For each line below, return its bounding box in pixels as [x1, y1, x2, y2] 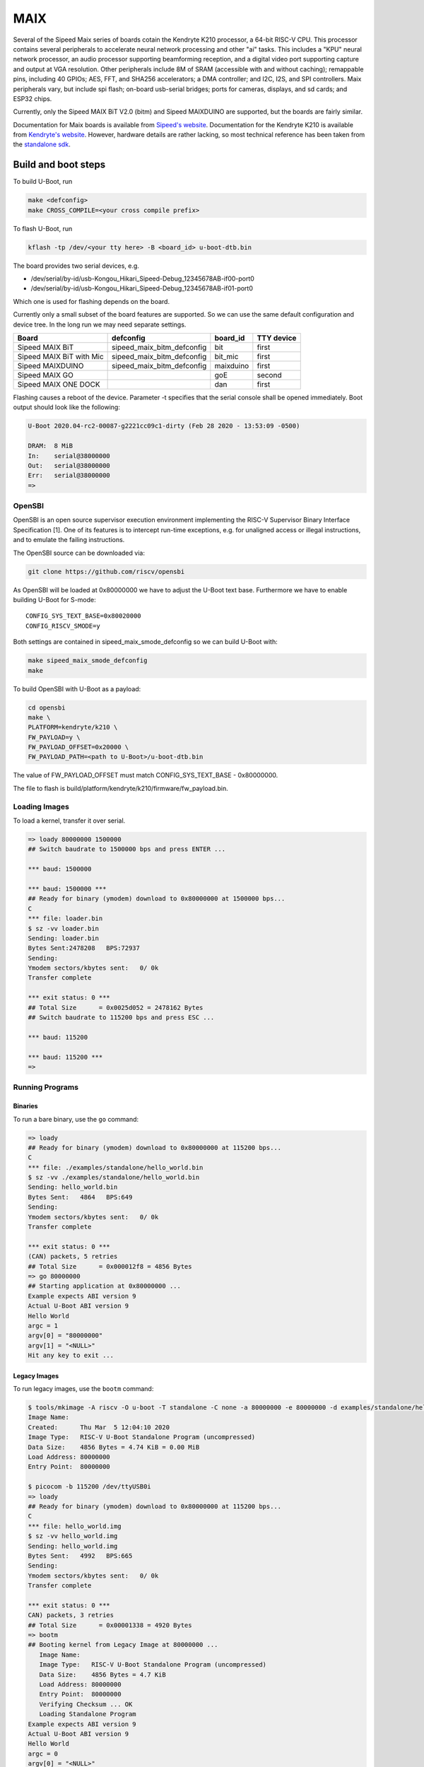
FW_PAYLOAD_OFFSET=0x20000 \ [28, 743, 129, 751]
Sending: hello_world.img [28, 1542, 118, 1550]
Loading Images [13, 802, 70, 811]
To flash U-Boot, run [13, 224, 73, 233]
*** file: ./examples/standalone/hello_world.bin [28, 1163, 204, 1171]
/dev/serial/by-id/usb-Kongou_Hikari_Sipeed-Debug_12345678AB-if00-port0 [30, 274, 254, 283]
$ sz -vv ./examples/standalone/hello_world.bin [28, 1173, 200, 1182]
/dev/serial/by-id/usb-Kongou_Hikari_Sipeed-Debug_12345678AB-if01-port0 [30, 284, 254, 293]
